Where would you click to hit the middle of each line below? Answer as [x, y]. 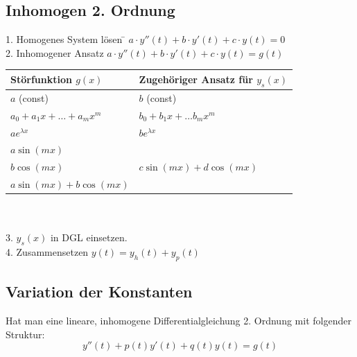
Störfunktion [41, 79]
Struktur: [25, 334]
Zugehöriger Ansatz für [196, 79]
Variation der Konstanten [99, 291]
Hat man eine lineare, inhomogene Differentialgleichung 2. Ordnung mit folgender [178, 321]
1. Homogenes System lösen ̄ [66, 39]
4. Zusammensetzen [47, 252]
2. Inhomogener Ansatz [55, 52]
